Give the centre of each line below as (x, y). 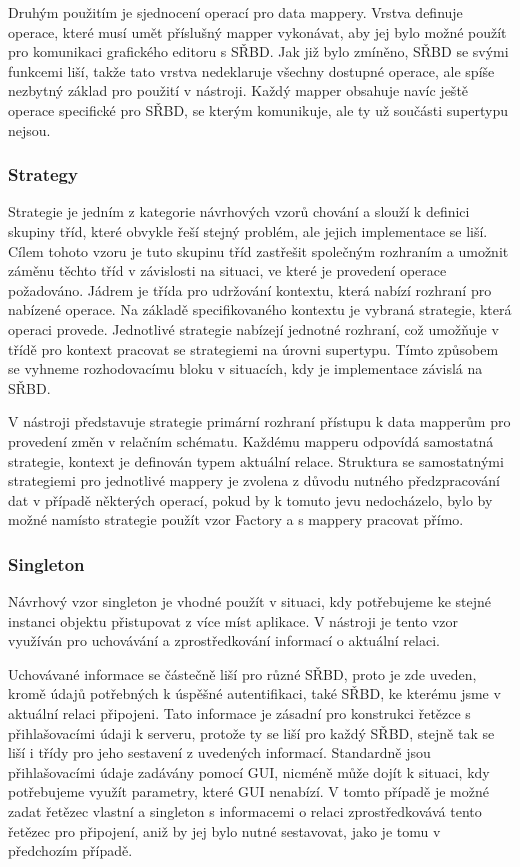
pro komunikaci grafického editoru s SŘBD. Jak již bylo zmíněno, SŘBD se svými (258, 51)
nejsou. (29, 129)
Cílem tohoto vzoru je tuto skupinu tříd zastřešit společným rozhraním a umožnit (258, 250)
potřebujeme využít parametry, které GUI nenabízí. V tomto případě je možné (248, 791)
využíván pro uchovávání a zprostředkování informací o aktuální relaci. (224, 640)
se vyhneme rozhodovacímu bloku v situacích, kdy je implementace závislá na (245, 368)
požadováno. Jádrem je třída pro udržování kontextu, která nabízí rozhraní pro (250, 289)
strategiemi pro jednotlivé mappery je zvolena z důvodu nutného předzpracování (254, 480)
